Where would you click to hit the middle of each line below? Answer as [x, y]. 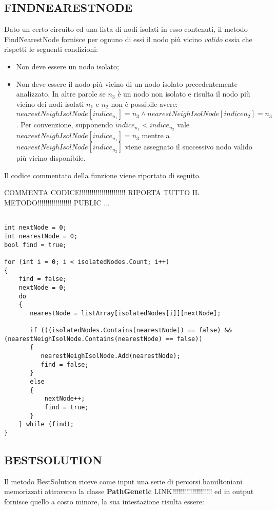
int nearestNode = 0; [41, 236]
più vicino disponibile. [51, 158]
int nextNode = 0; [35, 228]
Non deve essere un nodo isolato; [67, 66]
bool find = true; [35, 245]
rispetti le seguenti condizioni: [51, 49]
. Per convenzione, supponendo [64, 125]
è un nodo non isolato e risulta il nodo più [184, 94]
